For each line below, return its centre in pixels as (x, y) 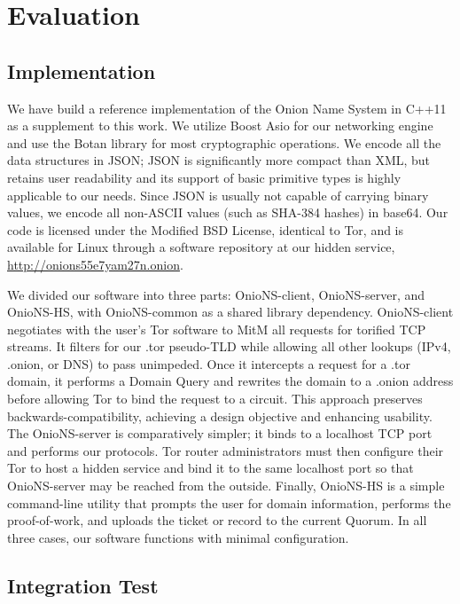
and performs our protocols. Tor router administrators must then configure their (226, 450)
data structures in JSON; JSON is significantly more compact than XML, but (219, 160)
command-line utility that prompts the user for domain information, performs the (229, 502)
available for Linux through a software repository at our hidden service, (201, 247)
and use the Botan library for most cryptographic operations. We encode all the (224, 142)
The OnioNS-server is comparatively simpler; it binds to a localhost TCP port (220, 433)
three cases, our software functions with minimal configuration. (178, 537)
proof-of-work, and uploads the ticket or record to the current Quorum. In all (217, 520)
